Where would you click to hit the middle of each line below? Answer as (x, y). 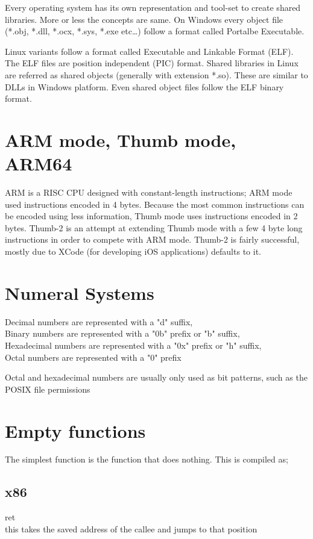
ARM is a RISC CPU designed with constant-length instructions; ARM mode (149, 192)
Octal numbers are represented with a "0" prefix (93, 357)
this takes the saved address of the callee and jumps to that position (131, 528)
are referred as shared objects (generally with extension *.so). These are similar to (156, 74)
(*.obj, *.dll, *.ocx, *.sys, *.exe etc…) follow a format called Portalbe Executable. (155, 31)
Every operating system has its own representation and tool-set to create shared (153, 7)
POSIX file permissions (48, 389)
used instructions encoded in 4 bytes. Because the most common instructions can (155, 204)
